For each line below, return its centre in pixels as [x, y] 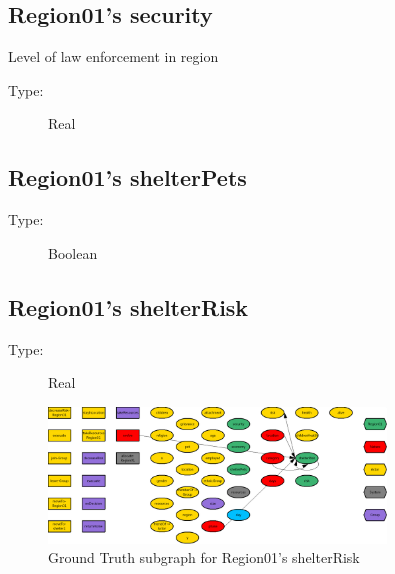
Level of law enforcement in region [113, 56]
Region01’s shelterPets [127, 177]
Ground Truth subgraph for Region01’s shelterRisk [204, 557]
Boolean [73, 252]
